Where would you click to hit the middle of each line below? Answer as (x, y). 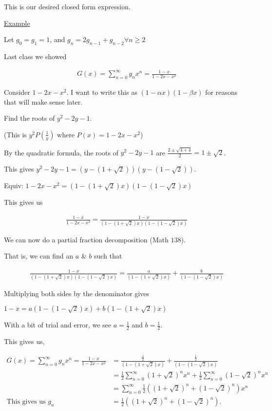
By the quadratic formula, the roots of (61, 152)
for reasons (222, 92)
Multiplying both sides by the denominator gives (77, 293)
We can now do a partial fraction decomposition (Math (86, 239)
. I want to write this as (102, 92)
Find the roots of (29, 118)
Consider (17, 92)
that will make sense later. (43, 101)
